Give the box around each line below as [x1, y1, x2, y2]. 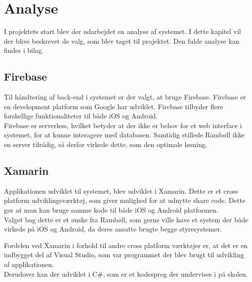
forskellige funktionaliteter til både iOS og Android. [4, 111, 158, 121]
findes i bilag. [4, 45, 44, 55]
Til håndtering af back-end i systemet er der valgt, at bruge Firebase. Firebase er [4, 92, 246, 102]
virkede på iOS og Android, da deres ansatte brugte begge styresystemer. [4, 224, 222, 234]
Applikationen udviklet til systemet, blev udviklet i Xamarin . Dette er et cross [4, 185, 238, 196]
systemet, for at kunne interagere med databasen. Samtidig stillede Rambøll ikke [4, 130, 245, 140]
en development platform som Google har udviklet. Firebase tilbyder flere [4, 101, 223, 111]
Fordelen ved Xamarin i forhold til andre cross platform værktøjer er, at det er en [4, 240, 248, 250]
